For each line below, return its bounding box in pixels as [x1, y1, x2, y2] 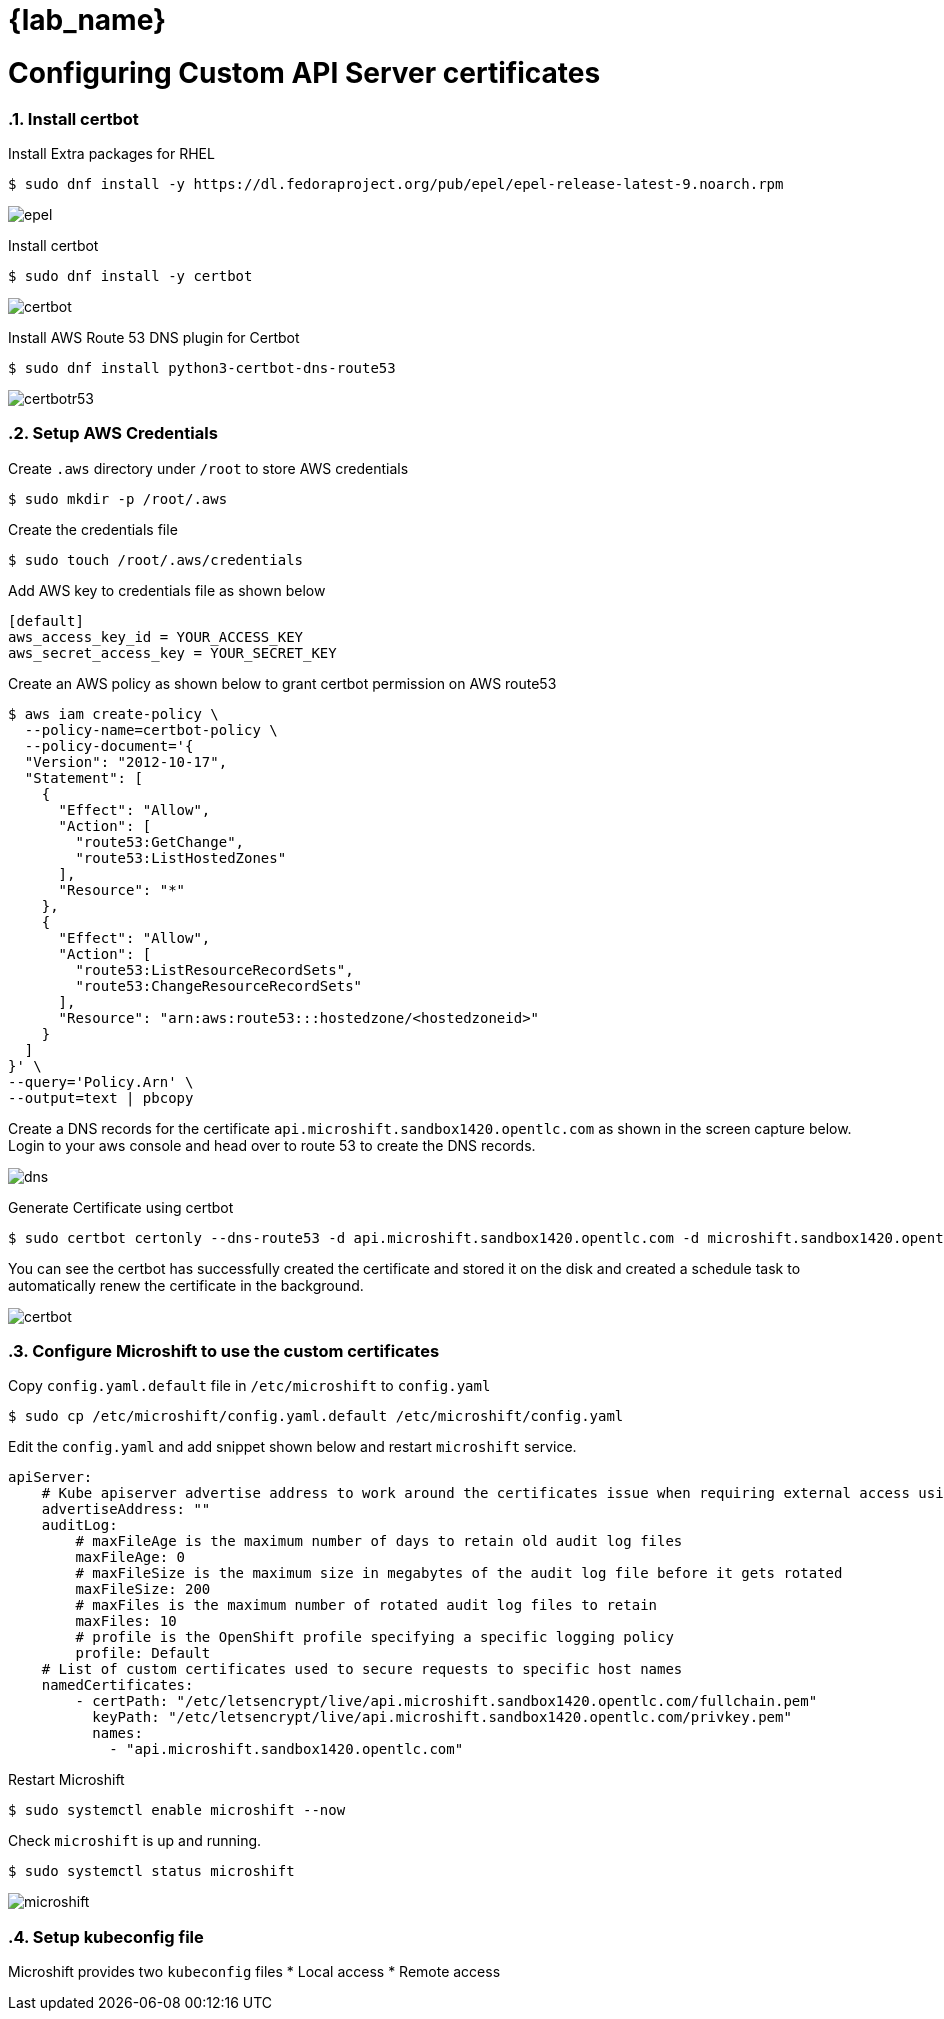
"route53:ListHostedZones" [75, 849, 287, 866]
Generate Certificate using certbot [8, 1198, 234, 1216]
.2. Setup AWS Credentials [8, 423, 218, 444]
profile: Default [75, 1645, 211, 1662]
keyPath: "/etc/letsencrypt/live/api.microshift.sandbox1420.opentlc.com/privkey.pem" [92, 1709, 792, 1726]
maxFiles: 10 [75, 1613, 177, 1630]
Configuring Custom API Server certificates [8, 55, 601, 90]
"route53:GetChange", [75, 833, 245, 850]
